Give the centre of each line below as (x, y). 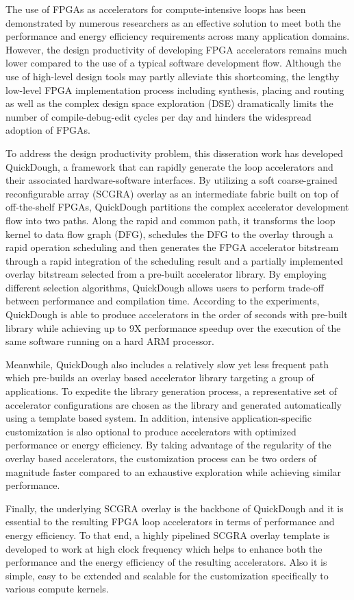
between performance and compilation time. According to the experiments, (163, 301)
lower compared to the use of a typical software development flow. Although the (173, 63)
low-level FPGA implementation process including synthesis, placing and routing (175, 89)
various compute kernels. (57, 589)
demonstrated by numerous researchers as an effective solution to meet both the (173, 22)
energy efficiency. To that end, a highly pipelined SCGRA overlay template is (168, 535)
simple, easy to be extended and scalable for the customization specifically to (167, 575)
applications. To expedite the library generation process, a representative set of (172, 391)
